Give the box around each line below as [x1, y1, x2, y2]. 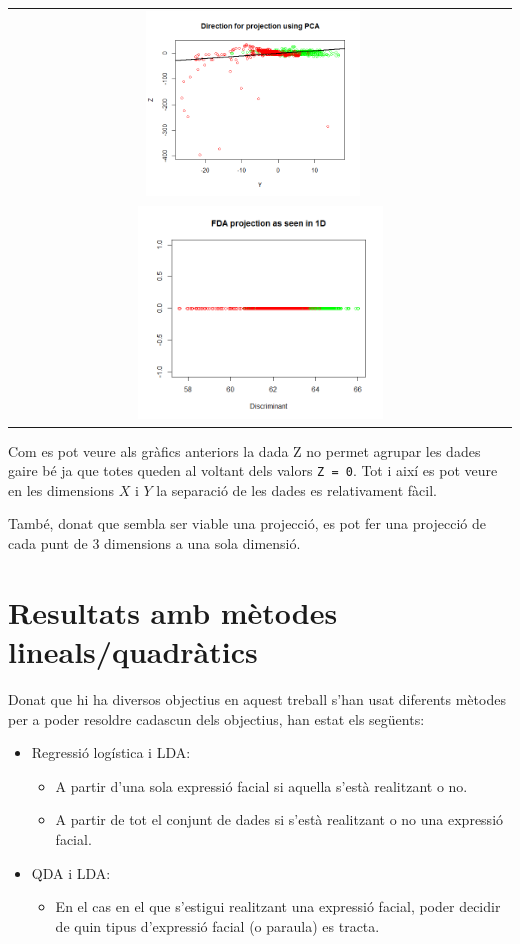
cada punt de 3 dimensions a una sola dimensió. [8, 533, 301, 554]
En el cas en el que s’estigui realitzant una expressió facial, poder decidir [55, 896, 501, 917]
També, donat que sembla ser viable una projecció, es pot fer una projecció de [8, 513, 486, 534]
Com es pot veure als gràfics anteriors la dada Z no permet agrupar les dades [8, 440, 481, 461]
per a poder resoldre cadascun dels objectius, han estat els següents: [8, 708, 425, 729]
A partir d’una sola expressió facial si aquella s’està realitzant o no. [55, 775, 468, 796]
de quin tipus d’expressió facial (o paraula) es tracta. [55, 915, 380, 936]
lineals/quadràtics [8, 631, 258, 672]
